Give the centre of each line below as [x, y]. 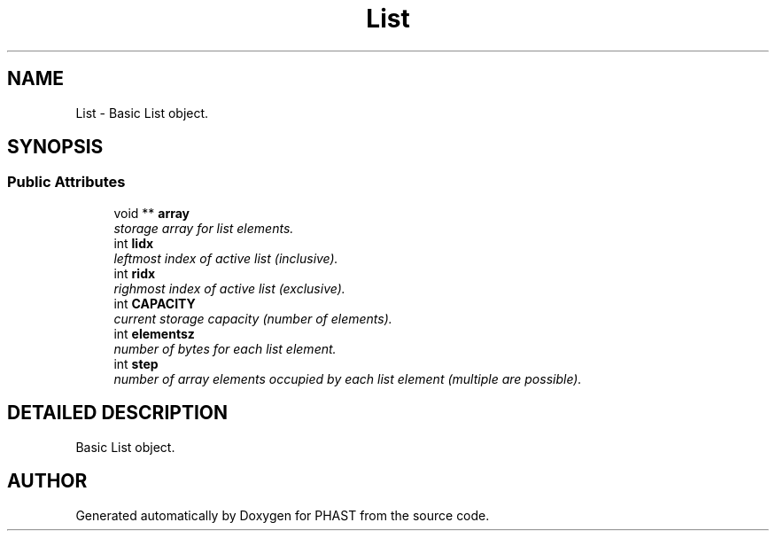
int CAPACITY [155, 303]
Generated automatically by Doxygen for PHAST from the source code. [283, 515]
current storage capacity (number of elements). [253, 318]
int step [136, 363]
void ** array [152, 213]
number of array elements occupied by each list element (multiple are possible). [348, 378]
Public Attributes [66, 182]
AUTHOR [47, 481]
